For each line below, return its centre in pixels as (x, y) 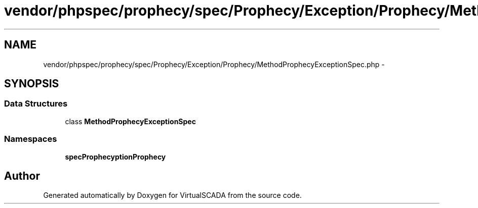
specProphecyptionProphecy (115, 157)
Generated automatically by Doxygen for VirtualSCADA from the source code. (172, 195)
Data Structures (36, 104)
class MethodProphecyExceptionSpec (130, 121)
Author (22, 176)
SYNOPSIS (32, 84)
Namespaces (31, 139)
